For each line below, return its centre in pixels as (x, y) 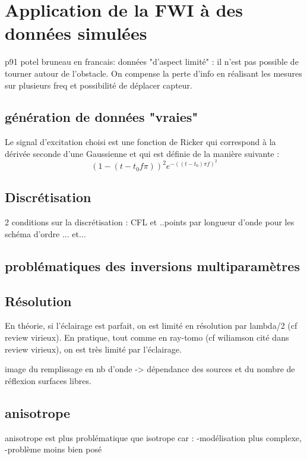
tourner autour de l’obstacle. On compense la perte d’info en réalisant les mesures (153, 73)
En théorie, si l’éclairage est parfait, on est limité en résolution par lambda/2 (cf (151, 326)
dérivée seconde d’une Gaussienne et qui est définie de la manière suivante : (142, 153)
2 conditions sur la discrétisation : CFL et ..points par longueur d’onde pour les (150, 222)
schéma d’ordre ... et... (45, 233)
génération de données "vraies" (102, 117)
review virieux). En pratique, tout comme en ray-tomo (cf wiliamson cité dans (147, 337)
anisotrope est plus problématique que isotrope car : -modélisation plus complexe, (153, 437)
